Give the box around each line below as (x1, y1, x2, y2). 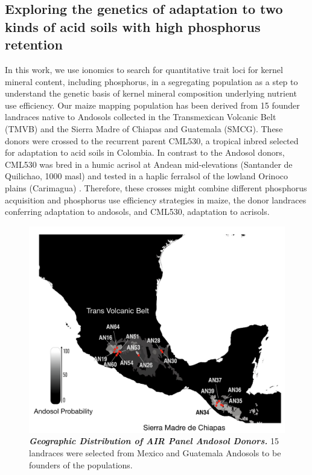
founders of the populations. (29, 458, 133, 471)
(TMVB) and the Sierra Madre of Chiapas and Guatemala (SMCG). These (5, 122, 283, 135)
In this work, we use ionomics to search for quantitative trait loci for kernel (5, 63, 283, 75)
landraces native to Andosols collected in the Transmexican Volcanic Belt (5, 110, 276, 123)
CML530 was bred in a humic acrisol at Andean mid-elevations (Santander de (5, 158, 293, 170)
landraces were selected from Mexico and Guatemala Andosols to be (29, 446, 281, 459)
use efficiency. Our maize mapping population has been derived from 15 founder (5, 98, 300, 111)
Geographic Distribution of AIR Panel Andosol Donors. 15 (29, 435, 279, 447)
